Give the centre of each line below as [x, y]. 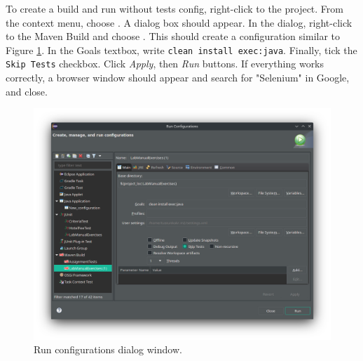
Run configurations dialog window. [108, 349]
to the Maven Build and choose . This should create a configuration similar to [173, 36]
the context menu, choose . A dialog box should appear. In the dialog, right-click [179, 22]
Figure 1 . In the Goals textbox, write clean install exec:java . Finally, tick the [181, 50]
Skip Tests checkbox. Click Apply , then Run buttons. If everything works [165, 64]
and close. [27, 91]
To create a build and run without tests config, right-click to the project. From [175, 8]
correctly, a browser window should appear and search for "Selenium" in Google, [178, 78]
